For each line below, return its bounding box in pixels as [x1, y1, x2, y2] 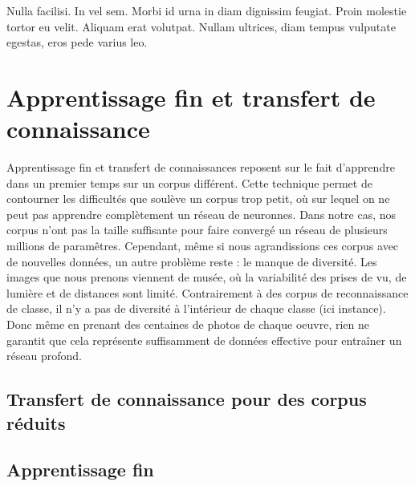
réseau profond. [6, 347, 82, 364]
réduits [6, 410, 66, 435]
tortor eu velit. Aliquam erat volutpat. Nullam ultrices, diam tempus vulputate [6, 18, 396, 34]
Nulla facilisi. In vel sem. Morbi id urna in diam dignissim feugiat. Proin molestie [6, 2, 407, 18]
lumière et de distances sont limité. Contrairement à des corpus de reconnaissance [6, 284, 409, 301]
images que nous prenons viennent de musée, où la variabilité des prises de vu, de [6, 269, 407, 286]
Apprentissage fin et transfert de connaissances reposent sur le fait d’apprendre [6, 159, 395, 176]
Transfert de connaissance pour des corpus [6, 387, 367, 411]
